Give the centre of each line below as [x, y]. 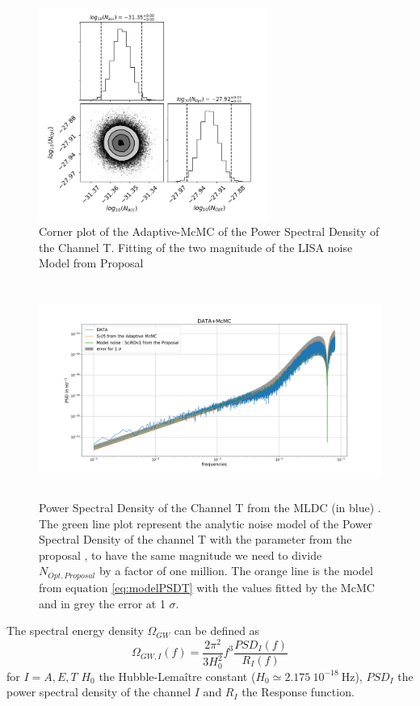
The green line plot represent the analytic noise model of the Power [206, 523]
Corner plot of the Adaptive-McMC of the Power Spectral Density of [209, 231]
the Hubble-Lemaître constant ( [177, 676]
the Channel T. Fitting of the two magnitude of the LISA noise [196, 247]
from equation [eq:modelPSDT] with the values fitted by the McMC [207, 587]
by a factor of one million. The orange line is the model [236, 571]
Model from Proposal [91, 263]
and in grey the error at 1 [102, 603]
